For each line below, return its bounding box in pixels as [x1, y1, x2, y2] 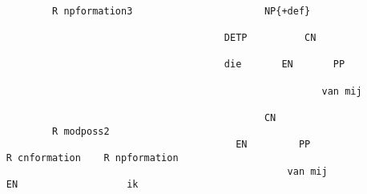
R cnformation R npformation [6, 152, 179, 164]
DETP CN [224, 31, 317, 43]
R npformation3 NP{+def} [52, 5, 311, 17]
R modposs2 [52, 125, 110, 137]
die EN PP [224, 59, 345, 71]
